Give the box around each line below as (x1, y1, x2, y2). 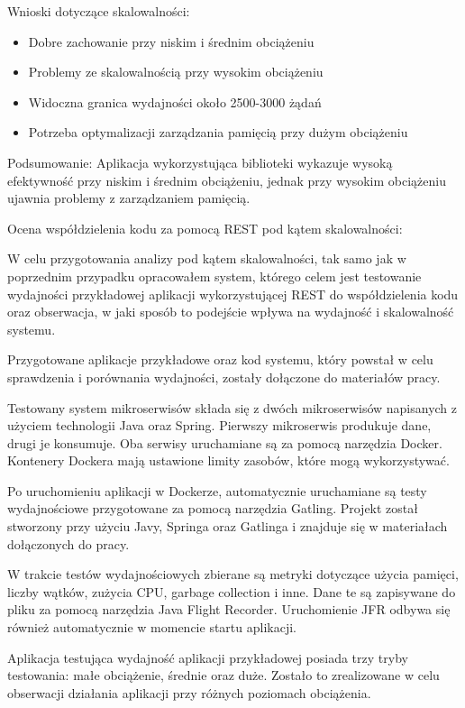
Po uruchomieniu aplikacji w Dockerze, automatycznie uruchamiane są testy (7, 481, 427, 500)
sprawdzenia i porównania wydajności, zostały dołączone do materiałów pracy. (7, 367, 441, 386)
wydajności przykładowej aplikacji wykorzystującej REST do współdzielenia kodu (7, 284, 459, 303)
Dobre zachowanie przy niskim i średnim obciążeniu (28, 32, 315, 51)
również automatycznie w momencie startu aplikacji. (7, 618, 296, 637)
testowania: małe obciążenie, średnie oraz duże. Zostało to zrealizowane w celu (7, 666, 440, 685)
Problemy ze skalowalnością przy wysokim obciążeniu (28, 62, 324, 81)
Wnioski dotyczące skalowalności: (7, 2, 190, 20)
